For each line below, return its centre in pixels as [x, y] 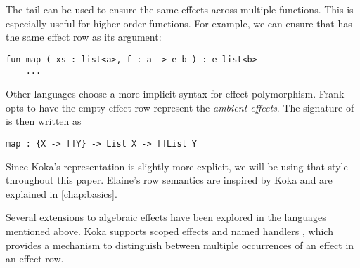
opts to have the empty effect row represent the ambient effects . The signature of [180, 107]
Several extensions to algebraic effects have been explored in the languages [166, 217]
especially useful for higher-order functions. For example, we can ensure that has [179, 23]
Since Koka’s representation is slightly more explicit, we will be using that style [177, 166]
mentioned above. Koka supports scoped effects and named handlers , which [169, 230]
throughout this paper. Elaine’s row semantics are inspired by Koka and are [169, 180]
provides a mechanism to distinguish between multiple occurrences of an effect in [180, 244]
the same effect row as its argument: [84, 37]
